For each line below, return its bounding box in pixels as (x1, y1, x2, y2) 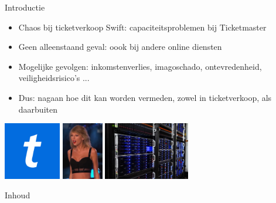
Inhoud (5, 189, 30, 201)
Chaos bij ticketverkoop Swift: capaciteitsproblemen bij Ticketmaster (18, 21, 267, 33)
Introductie (5, 1, 45, 13)
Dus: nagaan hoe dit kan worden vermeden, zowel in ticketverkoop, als (18, 91, 272, 103)
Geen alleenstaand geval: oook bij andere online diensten (18, 40, 222, 53)
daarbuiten (18, 103, 57, 115)
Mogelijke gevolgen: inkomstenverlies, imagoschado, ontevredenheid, (18, 60, 262, 72)
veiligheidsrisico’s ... (18, 72, 90, 84)
